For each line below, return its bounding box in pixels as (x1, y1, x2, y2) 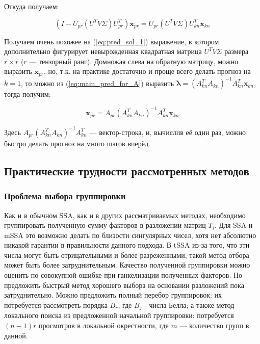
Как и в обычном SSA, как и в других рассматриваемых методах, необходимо (4, 209, 246, 220)
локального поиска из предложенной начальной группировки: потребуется (4, 310, 234, 321)
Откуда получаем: (4, 1, 59, 11)
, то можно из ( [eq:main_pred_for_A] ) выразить (20, 77, 174, 88)
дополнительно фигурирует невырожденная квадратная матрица (4, 46, 202, 57)
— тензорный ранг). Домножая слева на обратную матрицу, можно (29, 56, 238, 66)
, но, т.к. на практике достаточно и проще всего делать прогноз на (44, 66, 251, 76)
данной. (4, 330, 28, 340)
